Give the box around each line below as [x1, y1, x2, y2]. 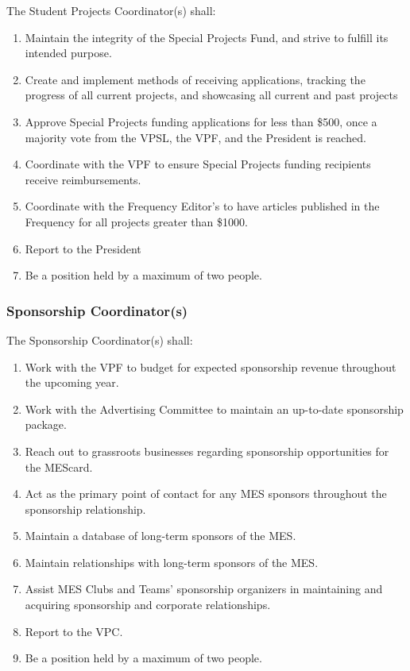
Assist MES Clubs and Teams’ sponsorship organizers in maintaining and [25, 580, 383, 597]
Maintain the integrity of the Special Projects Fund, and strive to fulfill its [25, 29, 389, 45]
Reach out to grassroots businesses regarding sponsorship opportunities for [25, 442, 389, 459]
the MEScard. [25, 458, 93, 475]
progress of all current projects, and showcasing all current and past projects [25, 87, 398, 103]
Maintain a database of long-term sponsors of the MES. [25, 527, 296, 544]
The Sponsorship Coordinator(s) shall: [6, 331, 193, 348]
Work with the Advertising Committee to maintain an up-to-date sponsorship [25, 400, 404, 417]
